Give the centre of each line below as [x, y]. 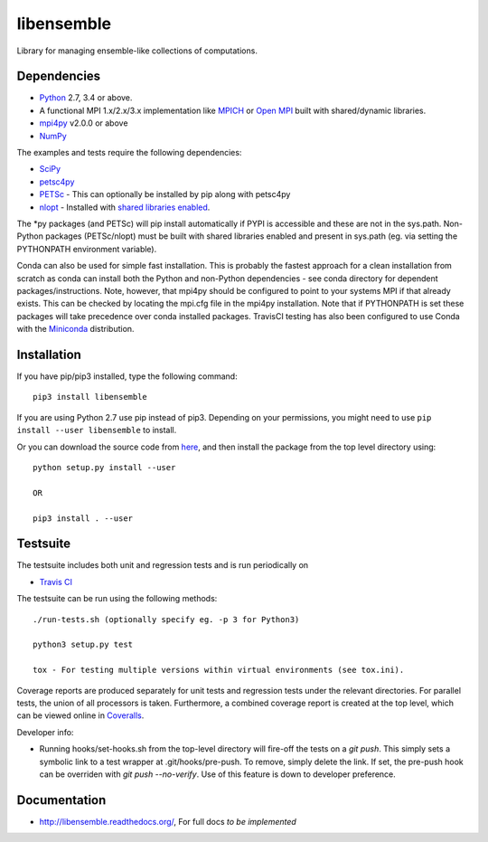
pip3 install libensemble [90, 397]
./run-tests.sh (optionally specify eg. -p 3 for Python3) [166, 619]
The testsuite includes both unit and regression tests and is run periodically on [163, 565]
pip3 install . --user [83, 518]
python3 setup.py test [83, 645]
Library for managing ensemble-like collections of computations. [137, 51]
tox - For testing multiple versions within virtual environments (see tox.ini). [219, 670]
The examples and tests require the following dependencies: [129, 153]
